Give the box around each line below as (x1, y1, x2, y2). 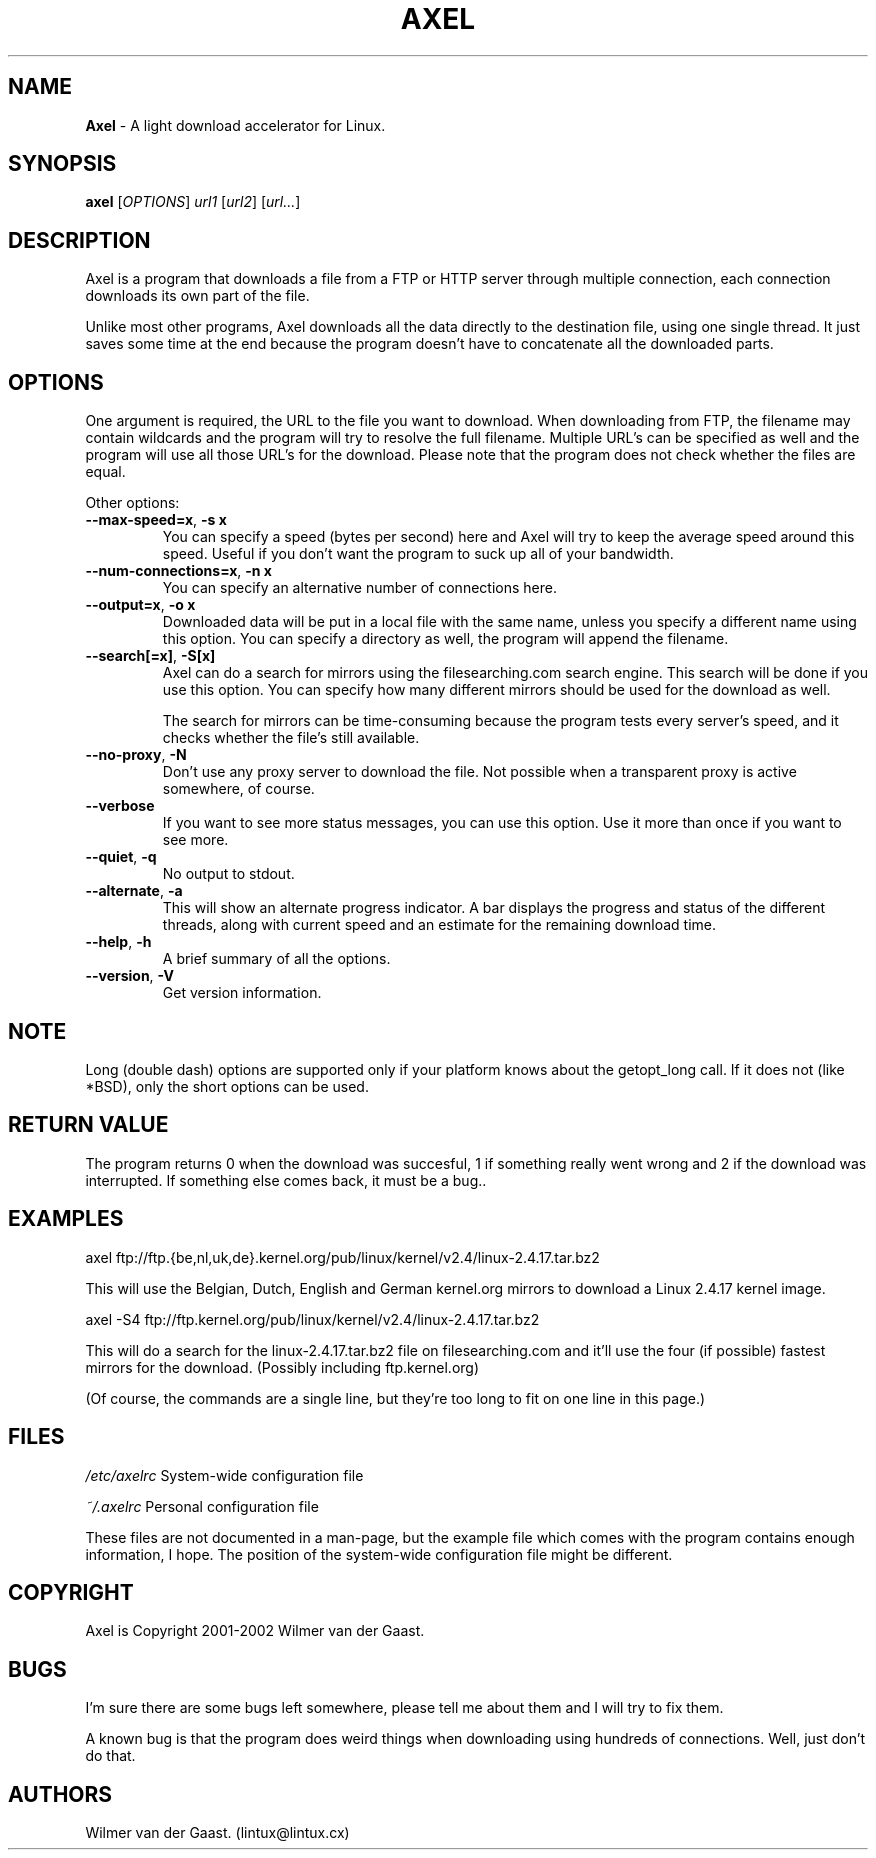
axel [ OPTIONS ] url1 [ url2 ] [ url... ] (85, 193, 301, 211)
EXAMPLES (8, 1206, 124, 1232)
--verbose (85, 797, 155, 815)
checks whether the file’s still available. (162, 729, 420, 747)
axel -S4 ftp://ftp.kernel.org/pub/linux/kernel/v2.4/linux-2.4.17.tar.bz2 (85, 1310, 540, 1328)
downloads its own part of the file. (85, 287, 310, 305)
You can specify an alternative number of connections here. (162, 579, 557, 597)
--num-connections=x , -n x (85, 562, 272, 580)
